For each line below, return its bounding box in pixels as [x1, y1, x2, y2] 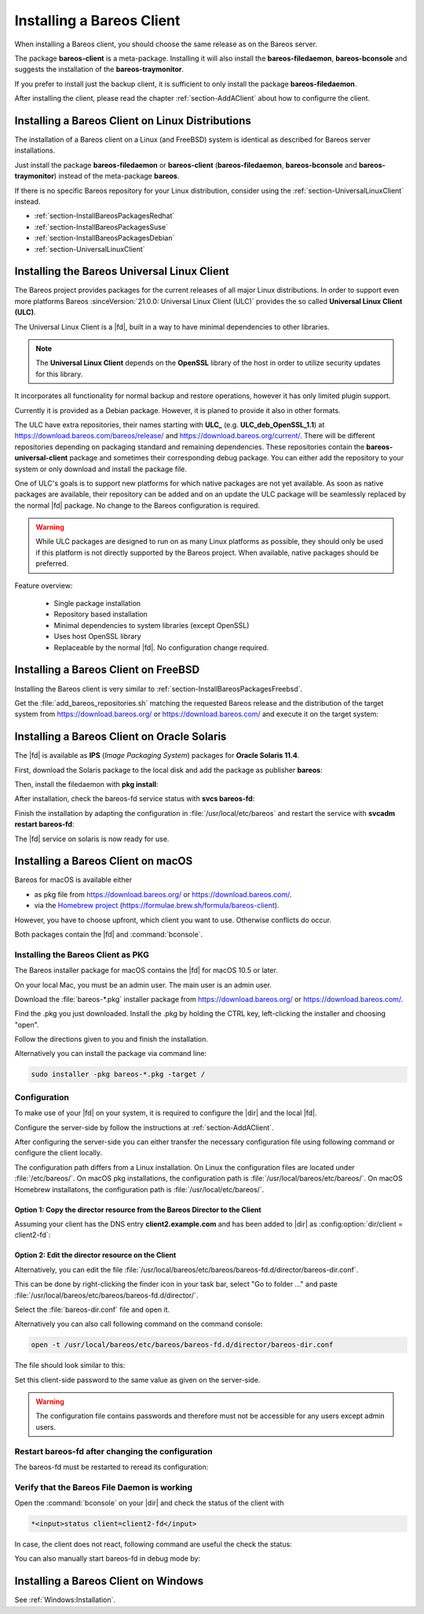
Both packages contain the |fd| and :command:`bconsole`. [14, 929, 203, 939]
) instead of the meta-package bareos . [53, 172, 180, 181]
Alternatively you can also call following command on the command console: [14, 1319, 263, 1329]
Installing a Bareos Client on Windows [14, 1575, 204, 1588]
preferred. [35, 559, 69, 568]
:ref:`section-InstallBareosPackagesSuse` [34, 222, 169, 231]
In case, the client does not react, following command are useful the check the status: [14, 1539, 292, 1549]
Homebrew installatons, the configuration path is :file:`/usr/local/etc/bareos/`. [14, 1184, 265, 1194]
